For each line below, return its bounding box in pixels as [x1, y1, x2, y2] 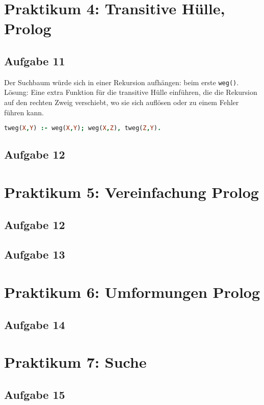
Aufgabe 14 [4, 316, 65, 332]
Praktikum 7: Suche [4, 351, 147, 372]
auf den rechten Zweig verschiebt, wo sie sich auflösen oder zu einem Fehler [4, 97, 239, 108]
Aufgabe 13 [4, 246, 65, 262]
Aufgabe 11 [4, 53, 65, 68]
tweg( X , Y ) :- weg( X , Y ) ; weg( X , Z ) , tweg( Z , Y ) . [4, 124, 162, 132]
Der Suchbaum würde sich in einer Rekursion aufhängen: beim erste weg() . [4, 77, 239, 87]
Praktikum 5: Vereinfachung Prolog [4, 182, 259, 202]
